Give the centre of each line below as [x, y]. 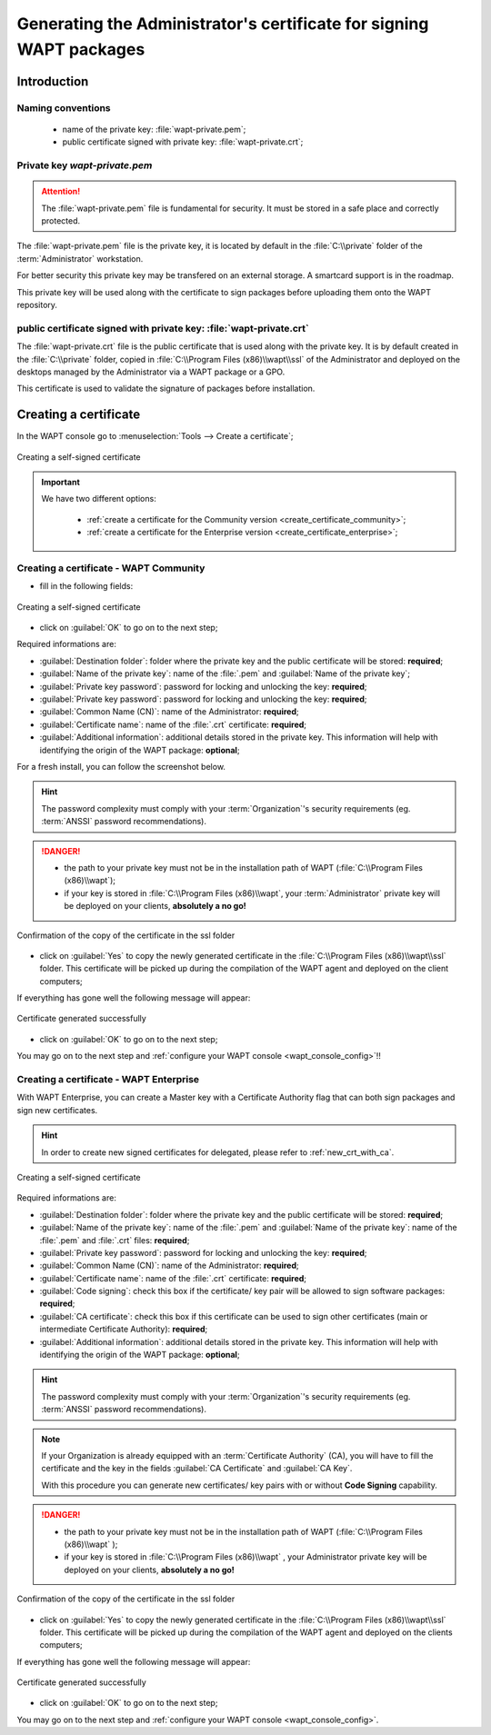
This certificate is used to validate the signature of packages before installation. [166, 389]
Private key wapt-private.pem [85, 165]
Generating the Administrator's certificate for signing [223, 24]
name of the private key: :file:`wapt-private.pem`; [154, 129]
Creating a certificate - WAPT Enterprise [108, 1080]
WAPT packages [81, 49]
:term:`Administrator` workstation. [80, 258]
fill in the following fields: [86, 586]
